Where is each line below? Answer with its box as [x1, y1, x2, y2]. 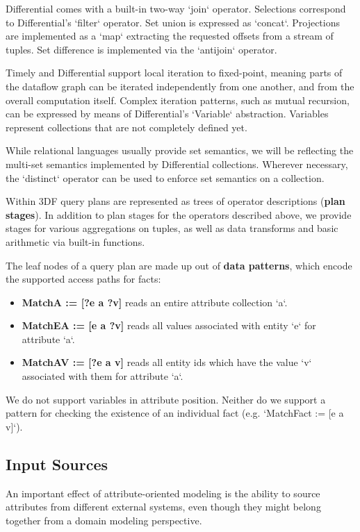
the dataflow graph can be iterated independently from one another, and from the [6, 78, 354, 93]
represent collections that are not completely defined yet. [6, 119, 247, 134]
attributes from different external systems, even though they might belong [6, 499, 321, 514]
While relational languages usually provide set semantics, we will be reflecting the [6, 143, 354, 158]
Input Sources [6, 453, 108, 474]
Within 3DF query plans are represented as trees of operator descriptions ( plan [6, 194, 345, 208]
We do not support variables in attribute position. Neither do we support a [6, 392, 326, 406]
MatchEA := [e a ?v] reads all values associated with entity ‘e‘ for [22, 318, 316, 333]
